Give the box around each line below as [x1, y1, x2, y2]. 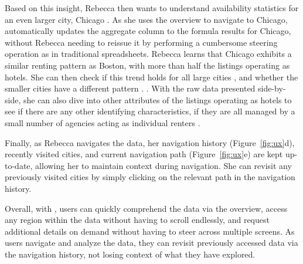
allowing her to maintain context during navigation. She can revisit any [35, 159, 292, 171]
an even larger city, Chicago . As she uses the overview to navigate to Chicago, [5, 13, 288, 25]
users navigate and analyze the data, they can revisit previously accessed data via [5, 236, 298, 249]
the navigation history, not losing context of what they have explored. [5, 248, 256, 260]
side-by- [258, 82, 286, 94]
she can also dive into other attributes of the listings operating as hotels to [23, 93, 292, 106]
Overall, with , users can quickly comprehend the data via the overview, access [5, 202, 288, 214]
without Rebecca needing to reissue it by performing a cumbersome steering [5, 36, 278, 48]
